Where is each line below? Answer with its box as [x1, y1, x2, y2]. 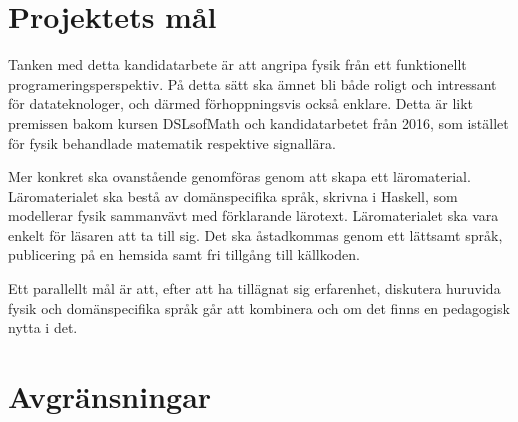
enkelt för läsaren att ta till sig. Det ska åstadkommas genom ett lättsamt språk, [8, 224, 503, 245]
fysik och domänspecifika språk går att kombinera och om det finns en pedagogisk [8, 297, 510, 318]
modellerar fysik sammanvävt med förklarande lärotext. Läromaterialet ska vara [8, 205, 499, 226]
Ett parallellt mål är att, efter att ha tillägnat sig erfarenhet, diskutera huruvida [8, 278, 501, 299]
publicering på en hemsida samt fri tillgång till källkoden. [8, 244, 360, 265]
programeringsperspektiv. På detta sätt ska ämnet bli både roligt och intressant [8, 73, 497, 94]
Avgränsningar [8, 376, 212, 417]
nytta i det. [8, 317, 78, 338]
